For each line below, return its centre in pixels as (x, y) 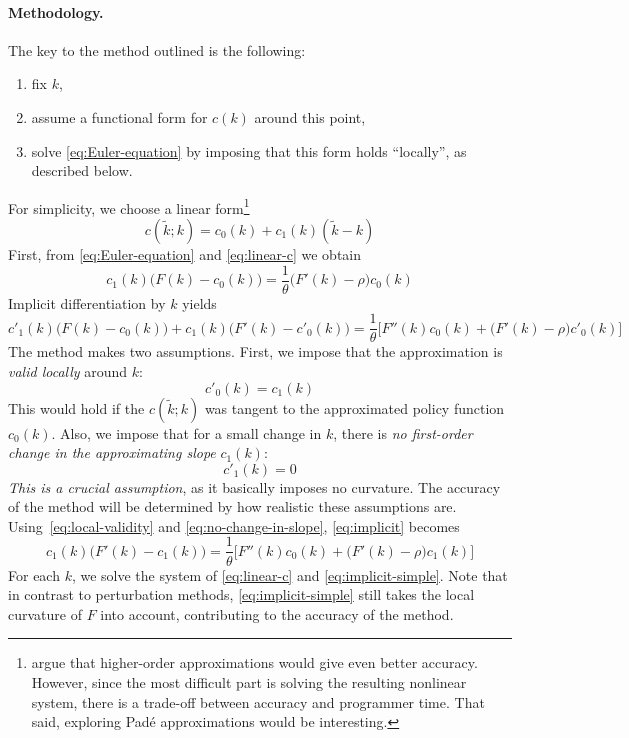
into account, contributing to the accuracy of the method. (277, 613)
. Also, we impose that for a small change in (186, 432)
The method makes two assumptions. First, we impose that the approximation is (255, 351)
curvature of (45, 613)
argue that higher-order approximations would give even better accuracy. (254, 662)
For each (34, 574)
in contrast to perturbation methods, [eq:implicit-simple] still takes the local (241, 594)
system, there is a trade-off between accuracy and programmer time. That (258, 701)
